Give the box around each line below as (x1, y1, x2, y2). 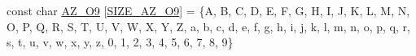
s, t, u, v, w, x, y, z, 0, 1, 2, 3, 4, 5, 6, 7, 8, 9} (7, 34, 234, 50)
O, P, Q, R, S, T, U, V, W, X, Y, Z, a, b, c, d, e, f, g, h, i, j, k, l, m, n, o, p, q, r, (7, 18, 410, 34)
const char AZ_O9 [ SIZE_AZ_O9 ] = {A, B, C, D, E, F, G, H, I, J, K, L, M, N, (7, 2, 410, 18)
